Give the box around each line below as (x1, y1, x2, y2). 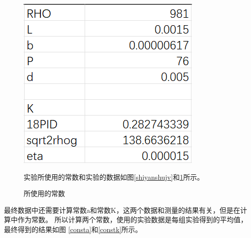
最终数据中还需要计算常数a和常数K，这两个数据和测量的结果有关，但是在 (4, 204, 240, 215)
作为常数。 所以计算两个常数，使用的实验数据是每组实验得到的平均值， (17, 214, 248, 225)
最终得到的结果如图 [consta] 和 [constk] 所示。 (4, 224, 142, 234)
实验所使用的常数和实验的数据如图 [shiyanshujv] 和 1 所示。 (24, 171, 204, 182)
